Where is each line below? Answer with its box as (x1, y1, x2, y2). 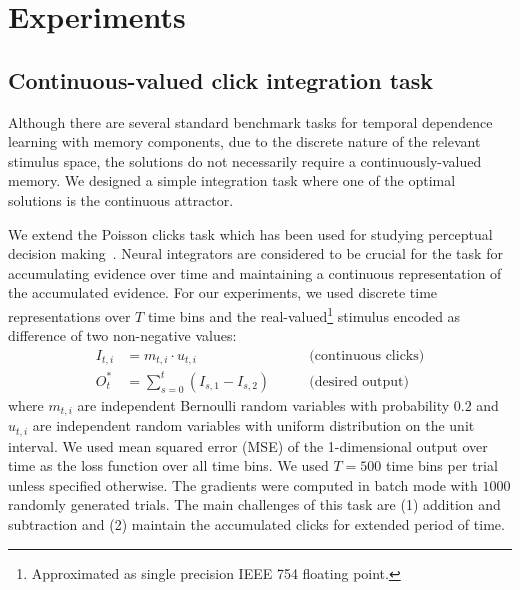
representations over (8, 305, 131, 326)
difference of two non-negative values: (8, 325, 237, 346)
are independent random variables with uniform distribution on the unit (32, 415, 475, 436)
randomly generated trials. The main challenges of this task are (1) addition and (8, 494, 501, 515)
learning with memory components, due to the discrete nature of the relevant (8, 131, 481, 152)
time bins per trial (386, 455, 498, 476)
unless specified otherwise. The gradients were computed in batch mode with (8, 474, 478, 495)
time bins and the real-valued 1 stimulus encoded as (147, 302, 461, 326)
